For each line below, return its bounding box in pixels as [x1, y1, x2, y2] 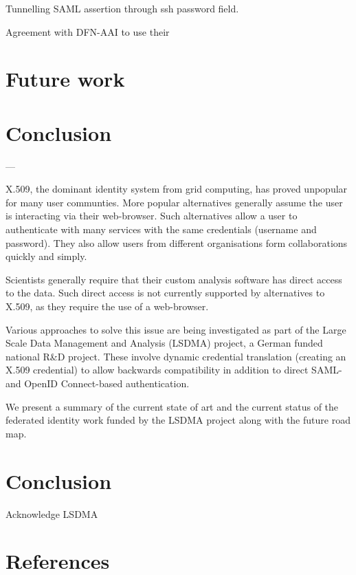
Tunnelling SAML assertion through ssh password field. [5, 1, 239, 15]
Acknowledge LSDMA [5, 506, 98, 521]
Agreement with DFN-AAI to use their [5, 24, 170, 39]
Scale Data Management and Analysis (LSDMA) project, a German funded [5, 336, 323, 350]
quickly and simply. [5, 249, 87, 263]
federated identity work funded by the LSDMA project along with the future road [5, 413, 351, 427]
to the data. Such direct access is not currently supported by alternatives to [5, 285, 325, 300]
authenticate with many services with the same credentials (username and [5, 222, 317, 237]
